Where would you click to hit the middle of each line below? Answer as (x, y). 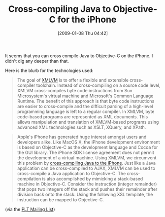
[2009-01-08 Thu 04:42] (83, 33)
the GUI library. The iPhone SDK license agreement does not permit (85, 152)
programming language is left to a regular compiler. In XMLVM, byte (86, 111)
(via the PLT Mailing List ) (30, 209)
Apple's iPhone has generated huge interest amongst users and (82, 137)
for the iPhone (87, 19)
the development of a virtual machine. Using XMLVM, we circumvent (87, 158)
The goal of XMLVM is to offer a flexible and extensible (73, 80)
